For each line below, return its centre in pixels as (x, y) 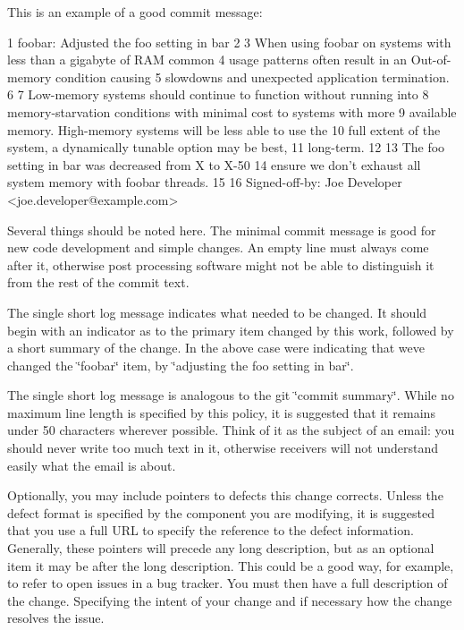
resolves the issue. (56, 618)
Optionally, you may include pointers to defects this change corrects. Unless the (225, 495)
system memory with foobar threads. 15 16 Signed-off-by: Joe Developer (205, 182)
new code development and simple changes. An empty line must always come (218, 247)
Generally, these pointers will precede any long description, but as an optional (221, 548)
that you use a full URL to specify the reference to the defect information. (211, 530)
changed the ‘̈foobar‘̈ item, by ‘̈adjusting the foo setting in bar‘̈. (181, 365)
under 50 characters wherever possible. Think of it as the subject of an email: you (231, 430)
